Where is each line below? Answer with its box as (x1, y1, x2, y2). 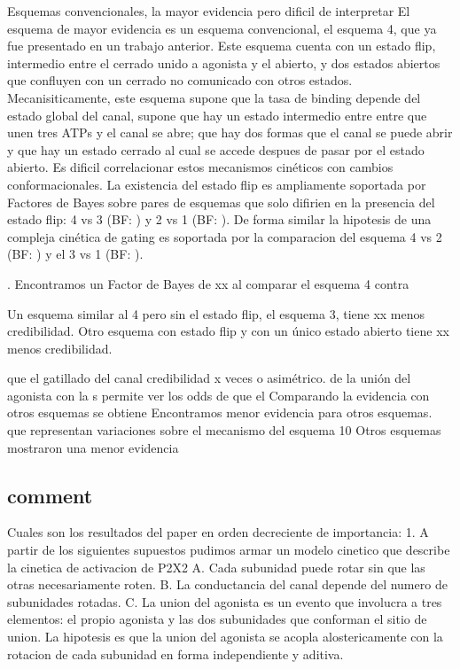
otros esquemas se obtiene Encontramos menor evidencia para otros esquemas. (7, 403, 433, 422)
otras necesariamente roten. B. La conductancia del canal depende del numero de (7, 575, 448, 594)
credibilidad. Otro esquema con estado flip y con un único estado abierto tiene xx (7, 322, 449, 340)
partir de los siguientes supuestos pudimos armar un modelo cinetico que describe (7, 541, 450, 559)
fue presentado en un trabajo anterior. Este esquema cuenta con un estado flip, (7, 36, 436, 55)
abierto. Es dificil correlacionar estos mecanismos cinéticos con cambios (7, 158, 394, 176)
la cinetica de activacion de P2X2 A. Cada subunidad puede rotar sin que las (7, 557, 425, 576)
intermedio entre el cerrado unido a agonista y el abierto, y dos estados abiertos (7, 53, 441, 72)
